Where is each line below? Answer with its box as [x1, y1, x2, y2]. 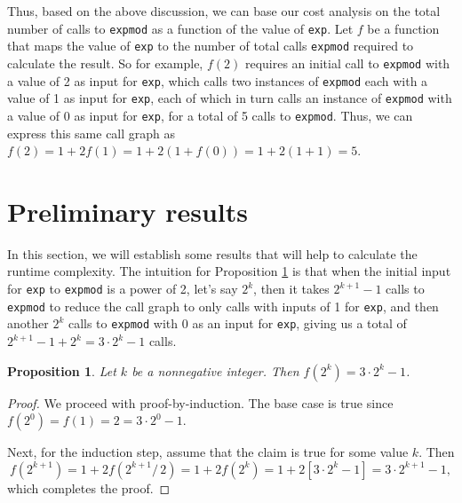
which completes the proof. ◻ [7, 478, 171, 497]
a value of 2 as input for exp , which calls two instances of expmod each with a [7, 71, 428, 90]
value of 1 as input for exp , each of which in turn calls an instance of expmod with [7, 89, 452, 107]
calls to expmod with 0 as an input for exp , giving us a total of [68, 314, 407, 333]
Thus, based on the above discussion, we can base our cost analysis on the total [7, 2, 441, 20]
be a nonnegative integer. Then [131, 361, 299, 380]
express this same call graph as [7, 123, 176, 142]
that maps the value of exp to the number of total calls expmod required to [7, 36, 414, 55]
